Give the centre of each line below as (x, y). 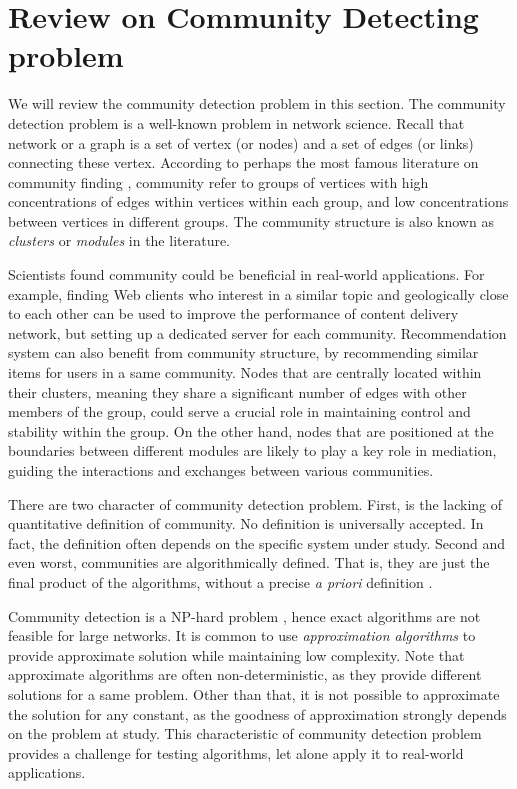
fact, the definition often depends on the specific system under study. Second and (257, 542)
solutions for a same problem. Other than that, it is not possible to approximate (254, 693)
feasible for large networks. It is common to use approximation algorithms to (242, 635)
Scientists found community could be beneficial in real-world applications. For (246, 274)
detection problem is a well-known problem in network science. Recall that (236, 122)
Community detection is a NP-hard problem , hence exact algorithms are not (244, 615)
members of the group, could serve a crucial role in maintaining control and (239, 411)
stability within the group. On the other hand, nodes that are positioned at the (251, 430)
